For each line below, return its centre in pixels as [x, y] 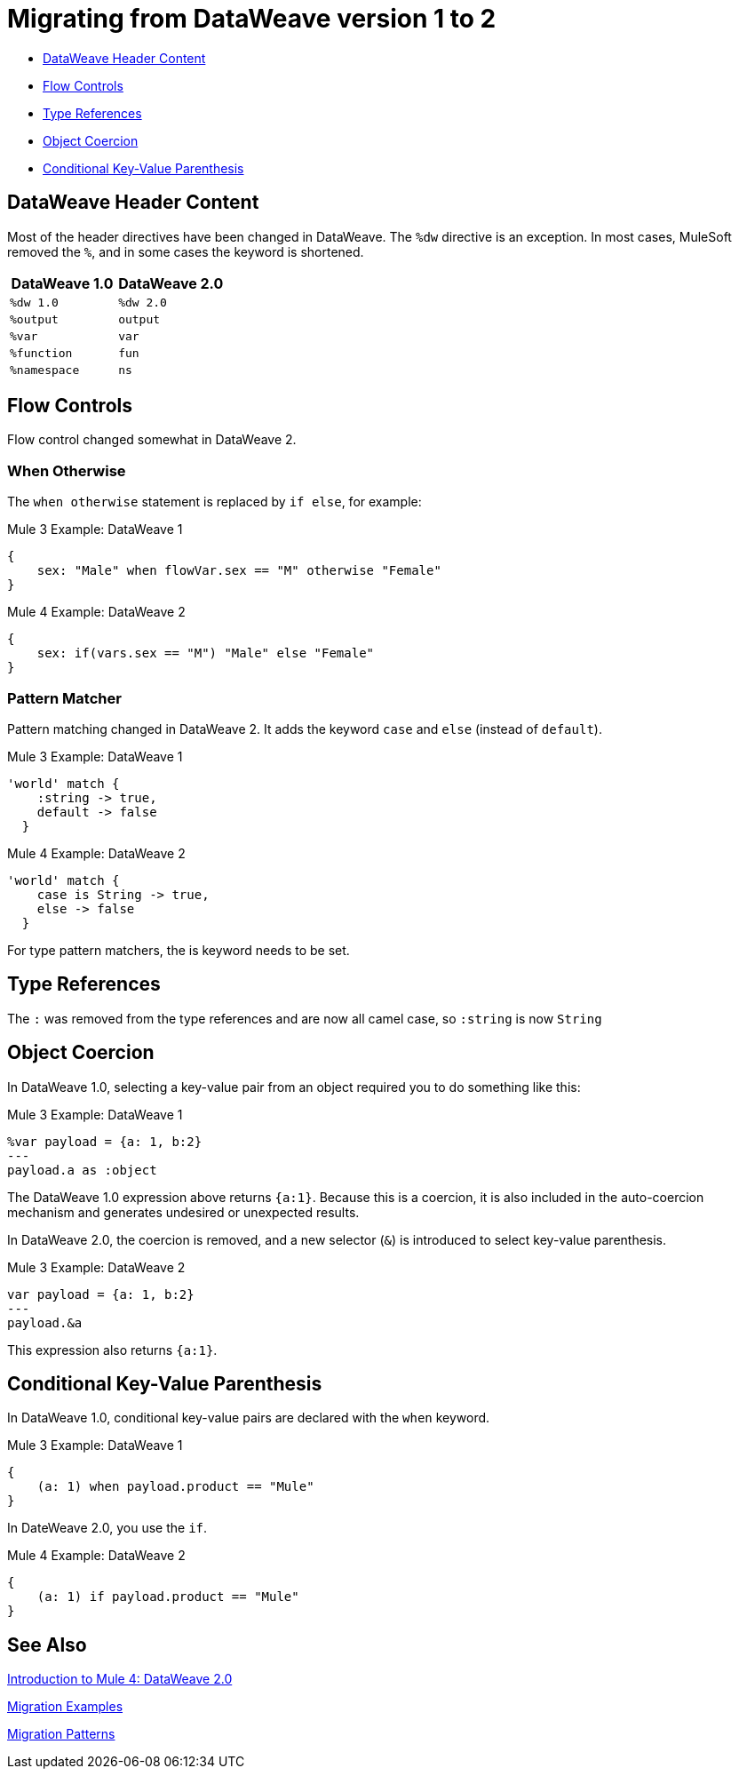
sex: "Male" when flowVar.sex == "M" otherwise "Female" [239, 571]
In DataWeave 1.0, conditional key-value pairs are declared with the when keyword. [249, 1418]
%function [41, 353]
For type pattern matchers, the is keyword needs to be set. [179, 950]
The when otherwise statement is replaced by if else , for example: [215, 502]
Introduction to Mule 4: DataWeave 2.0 [120, 1679]
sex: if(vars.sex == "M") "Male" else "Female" [206, 653]
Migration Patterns [61, 1734]
